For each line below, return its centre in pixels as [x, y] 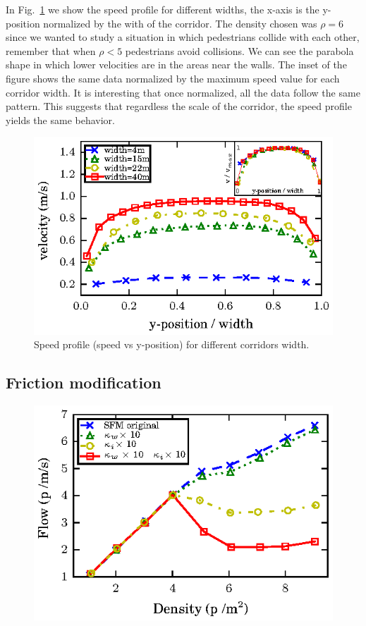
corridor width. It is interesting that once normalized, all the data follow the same [183, 92]
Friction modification [84, 382]
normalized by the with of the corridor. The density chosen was [180, 23]
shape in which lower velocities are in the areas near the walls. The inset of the [176, 65]
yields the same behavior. [60, 119]
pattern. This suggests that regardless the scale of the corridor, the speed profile [179, 106]
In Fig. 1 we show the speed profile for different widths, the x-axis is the [163, 9]
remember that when [51, 50]
